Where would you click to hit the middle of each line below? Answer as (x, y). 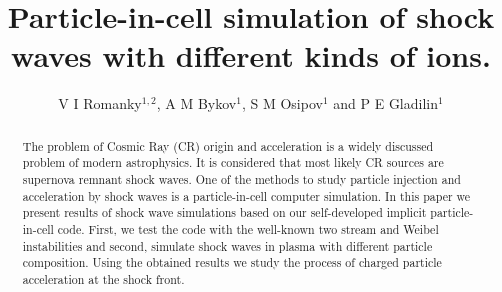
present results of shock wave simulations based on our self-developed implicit (224, 212)
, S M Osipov (282, 103)
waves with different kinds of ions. (251, 55)
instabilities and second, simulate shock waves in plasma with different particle (227, 245)
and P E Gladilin (386, 103)
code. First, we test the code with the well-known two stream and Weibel (248, 228)
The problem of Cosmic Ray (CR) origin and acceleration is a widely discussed (228, 145)
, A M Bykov (196, 103)
